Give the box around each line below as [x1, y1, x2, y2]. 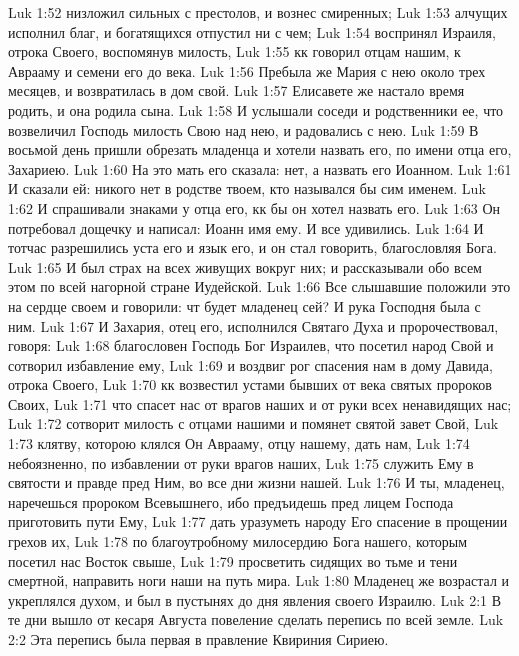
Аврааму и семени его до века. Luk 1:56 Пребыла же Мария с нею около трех [8, 60, 486, 81]
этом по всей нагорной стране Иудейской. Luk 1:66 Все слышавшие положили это [8, 276, 511, 297]
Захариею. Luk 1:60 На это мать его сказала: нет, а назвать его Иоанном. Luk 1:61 [8, 158, 512, 179]
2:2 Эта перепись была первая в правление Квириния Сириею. [8, 629, 389, 649]
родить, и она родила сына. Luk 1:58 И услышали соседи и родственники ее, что [8, 99, 504, 120]
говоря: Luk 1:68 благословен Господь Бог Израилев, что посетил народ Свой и [8, 335, 494, 356]
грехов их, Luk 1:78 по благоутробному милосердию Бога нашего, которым [8, 531, 468, 552]
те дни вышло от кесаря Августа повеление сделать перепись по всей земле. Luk [8, 609, 504, 630]
